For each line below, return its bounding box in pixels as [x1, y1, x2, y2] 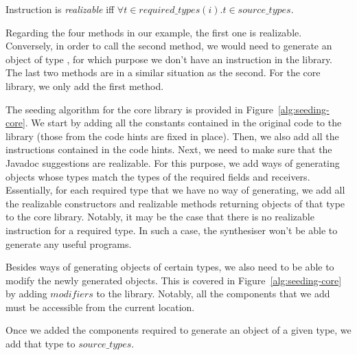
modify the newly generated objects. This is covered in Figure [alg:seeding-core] [5, 273, 342, 287]
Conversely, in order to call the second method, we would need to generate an [5, 38, 332, 53]
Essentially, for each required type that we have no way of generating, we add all [5, 183, 345, 197]
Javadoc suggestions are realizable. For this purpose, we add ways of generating [5, 155, 340, 170]
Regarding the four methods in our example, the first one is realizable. [5, 25, 302, 39]
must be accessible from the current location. [5, 299, 195, 314]
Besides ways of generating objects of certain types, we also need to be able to [5, 260, 334, 274]
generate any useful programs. [5, 236, 132, 251]
